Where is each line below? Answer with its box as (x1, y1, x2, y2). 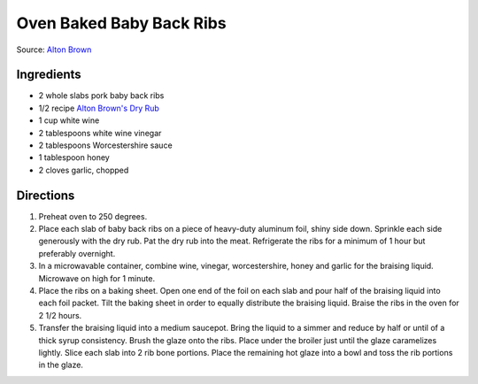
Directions (16, 188, 75, 203)
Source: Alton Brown (16, 44, 92, 55)
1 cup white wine (38, 115, 100, 126)
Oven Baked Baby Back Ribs (16, 13, 227, 33)
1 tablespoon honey (38, 152, 110, 163)
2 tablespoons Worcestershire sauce (38, 140, 173, 150)
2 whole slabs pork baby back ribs (38, 90, 165, 101)
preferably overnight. (38, 248, 116, 258)
